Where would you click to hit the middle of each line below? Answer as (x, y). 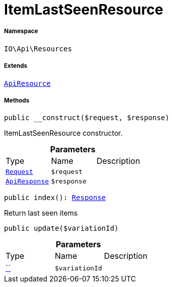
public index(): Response (55, 198)
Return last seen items (41, 213)
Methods (17, 100)
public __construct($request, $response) (87, 118)
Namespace (21, 31)
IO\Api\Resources (38, 49)
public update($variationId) (61, 228)
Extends (16, 66)
